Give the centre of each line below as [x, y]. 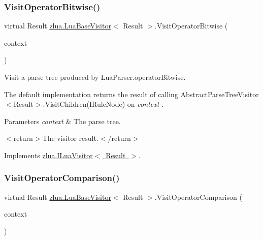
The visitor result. [70, 138]
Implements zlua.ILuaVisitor [48, 155]
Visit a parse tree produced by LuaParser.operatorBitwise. [95, 77]
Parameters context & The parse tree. [62, 121]
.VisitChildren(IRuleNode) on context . [103, 104]
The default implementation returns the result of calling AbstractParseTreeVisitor [131, 94]
